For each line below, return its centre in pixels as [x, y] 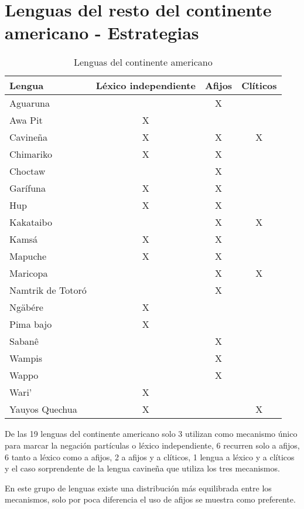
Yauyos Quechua [43, 409]
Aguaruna [30, 103]
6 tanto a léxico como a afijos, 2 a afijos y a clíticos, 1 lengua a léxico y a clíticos [150, 457]
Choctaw [28, 171]
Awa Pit [26, 120]
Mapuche [28, 256]
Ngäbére [26, 307]
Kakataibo [31, 222]
